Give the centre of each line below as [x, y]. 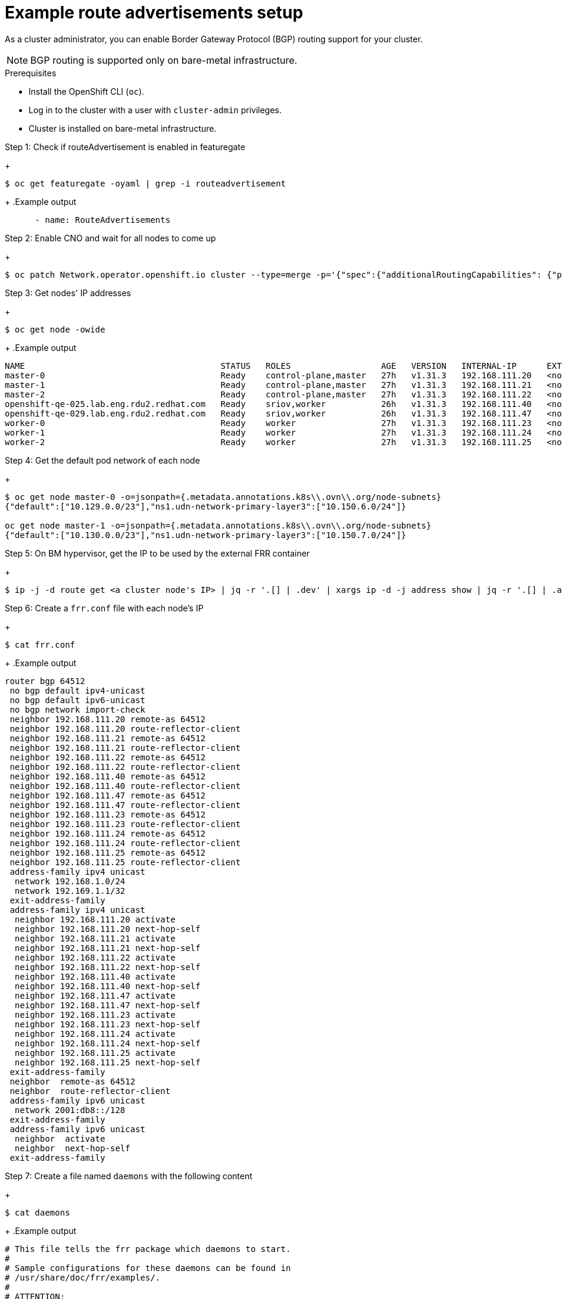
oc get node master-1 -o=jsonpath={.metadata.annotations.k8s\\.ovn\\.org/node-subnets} [218, 525]
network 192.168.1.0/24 [70, 881]
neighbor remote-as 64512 [73, 1081]
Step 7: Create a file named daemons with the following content [129, 1176]
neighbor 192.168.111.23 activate [95, 1014]
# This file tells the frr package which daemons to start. [148, 1249]
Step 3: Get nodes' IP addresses [68, 293]
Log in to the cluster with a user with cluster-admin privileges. [155, 110]
